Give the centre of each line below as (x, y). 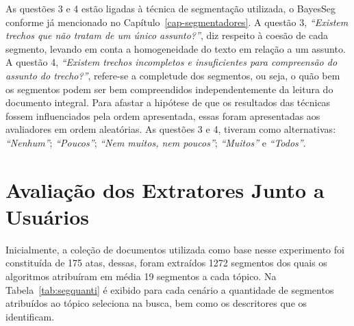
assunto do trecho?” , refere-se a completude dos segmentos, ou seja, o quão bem (173, 75)
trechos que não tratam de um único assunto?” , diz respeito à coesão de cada (167, 35)
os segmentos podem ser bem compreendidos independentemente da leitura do (169, 89)
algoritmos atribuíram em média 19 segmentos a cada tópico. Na (141, 276)
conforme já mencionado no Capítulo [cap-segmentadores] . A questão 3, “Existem (177, 22)
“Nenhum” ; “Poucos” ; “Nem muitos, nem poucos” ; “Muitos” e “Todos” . (156, 142)
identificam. (30, 316)
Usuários (48, 216)
